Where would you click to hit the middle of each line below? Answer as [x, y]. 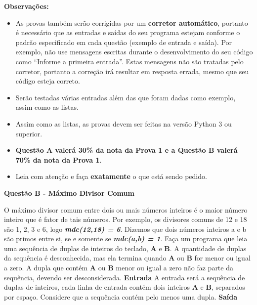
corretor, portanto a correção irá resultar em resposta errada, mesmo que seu [132, 71]
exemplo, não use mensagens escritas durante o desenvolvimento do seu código [134, 52]
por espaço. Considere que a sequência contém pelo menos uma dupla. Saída [121, 296]
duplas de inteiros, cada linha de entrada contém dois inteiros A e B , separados [125, 287]
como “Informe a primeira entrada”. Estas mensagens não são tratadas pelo [129, 61]
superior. [29, 133]
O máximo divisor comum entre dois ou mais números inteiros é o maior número [126, 209]
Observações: [26, 6]
